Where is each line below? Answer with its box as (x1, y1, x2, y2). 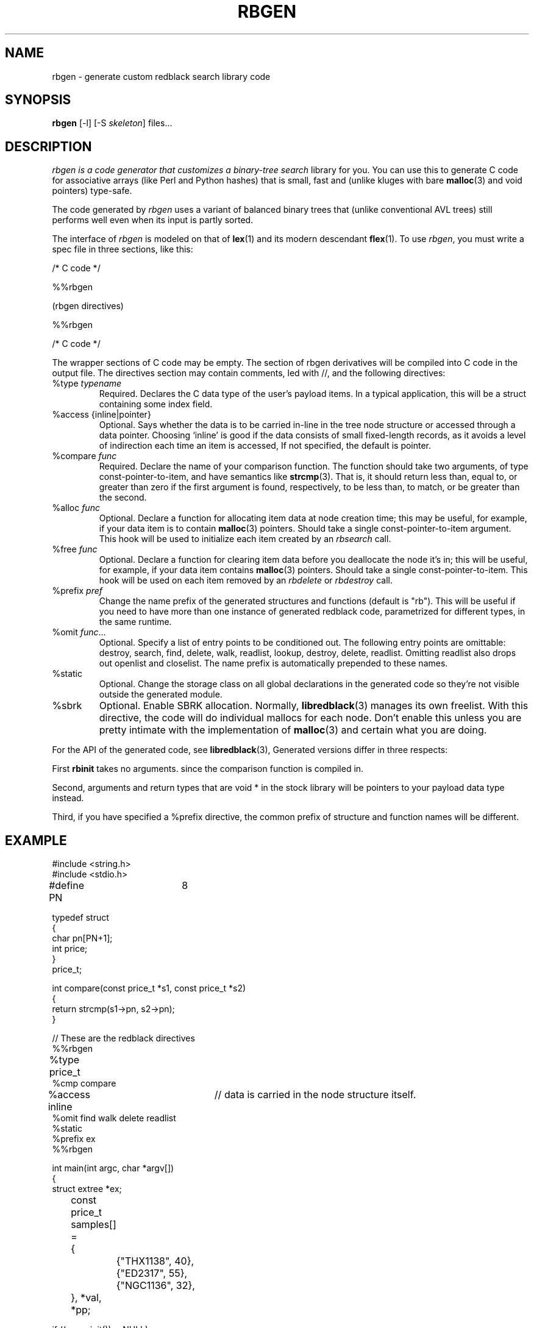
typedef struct (52, 912, 109, 923)
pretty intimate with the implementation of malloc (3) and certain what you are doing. (99, 724, 487, 737)
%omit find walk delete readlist (52, 1113, 176, 1124)
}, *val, (71, 1291, 102, 1304)
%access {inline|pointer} (52, 409, 151, 420)
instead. (52, 793, 84, 804)
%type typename (52, 378, 122, 389)
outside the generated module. (99, 689, 222, 700)
